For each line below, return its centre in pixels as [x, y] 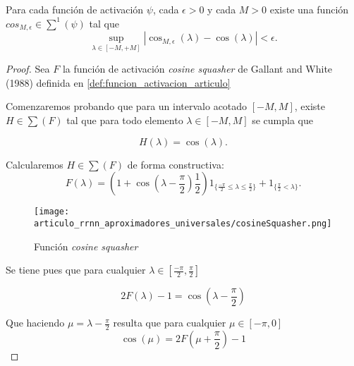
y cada [222, 9]
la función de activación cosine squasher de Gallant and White [197, 69]
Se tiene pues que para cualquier [76, 270]
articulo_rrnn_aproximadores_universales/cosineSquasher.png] [183, 223]
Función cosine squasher [86, 246]
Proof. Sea [28, 69]
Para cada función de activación [75, 9]
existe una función [309, 9]
